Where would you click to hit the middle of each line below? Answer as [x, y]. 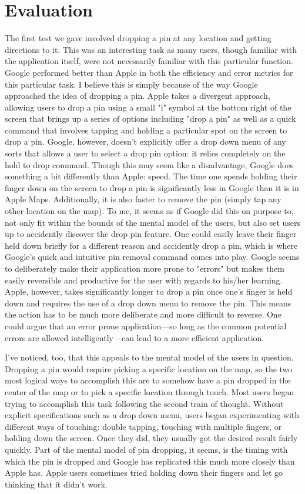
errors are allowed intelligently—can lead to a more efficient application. [135, 337]
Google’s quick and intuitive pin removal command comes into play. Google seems [152, 257]
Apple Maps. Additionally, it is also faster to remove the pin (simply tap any [143, 199]
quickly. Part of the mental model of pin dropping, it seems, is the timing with [146, 449]
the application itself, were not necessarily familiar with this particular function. [149, 61]
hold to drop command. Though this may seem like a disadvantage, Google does [149, 164]
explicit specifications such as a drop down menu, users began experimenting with [152, 415]
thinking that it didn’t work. [56, 484]
